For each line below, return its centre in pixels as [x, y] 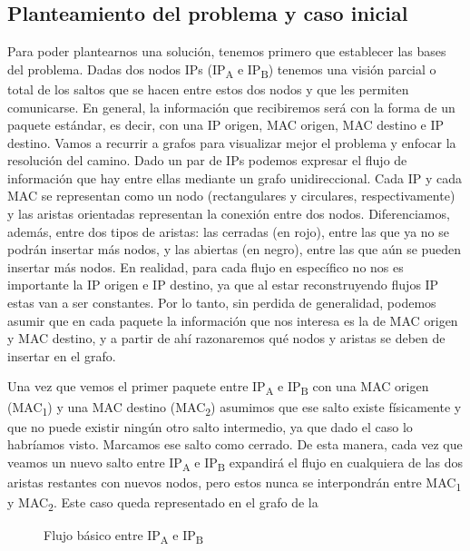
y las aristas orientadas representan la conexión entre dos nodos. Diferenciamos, [229, 214]
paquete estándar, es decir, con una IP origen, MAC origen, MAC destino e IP [226, 125]
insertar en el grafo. [62, 355]
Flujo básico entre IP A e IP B [123, 536]
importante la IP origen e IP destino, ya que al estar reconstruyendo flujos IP [223, 285]
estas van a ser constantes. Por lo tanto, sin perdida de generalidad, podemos [222, 303]
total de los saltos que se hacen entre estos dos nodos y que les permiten [208, 89]
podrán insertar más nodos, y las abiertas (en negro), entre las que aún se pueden [235, 249]
